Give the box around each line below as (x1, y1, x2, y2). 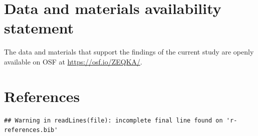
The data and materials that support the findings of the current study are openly (4, 46, 254, 57)
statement (4, 17, 74, 38)
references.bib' (4, 126, 58, 134)
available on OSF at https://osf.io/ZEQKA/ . (4, 56, 142, 66)
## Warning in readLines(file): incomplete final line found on (4, 116, 223, 124)
